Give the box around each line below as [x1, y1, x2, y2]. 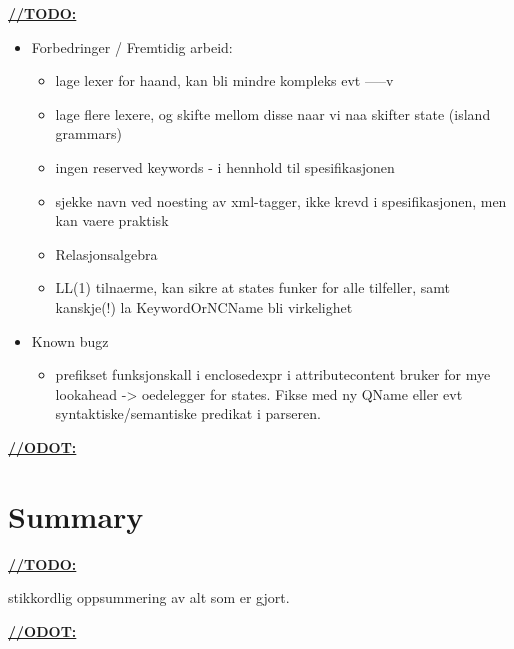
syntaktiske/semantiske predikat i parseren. [55, 403, 321, 424]
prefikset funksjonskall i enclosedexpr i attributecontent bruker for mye [55, 364, 491, 385]
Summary [8, 495, 144, 536]
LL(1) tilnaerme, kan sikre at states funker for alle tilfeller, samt [55, 277, 451, 298]
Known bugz [31, 330, 109, 351]
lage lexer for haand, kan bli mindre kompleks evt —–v [55, 70, 394, 91]
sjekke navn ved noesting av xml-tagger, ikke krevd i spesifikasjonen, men [55, 190, 507, 211]
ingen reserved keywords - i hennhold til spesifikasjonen [55, 156, 395, 177]
